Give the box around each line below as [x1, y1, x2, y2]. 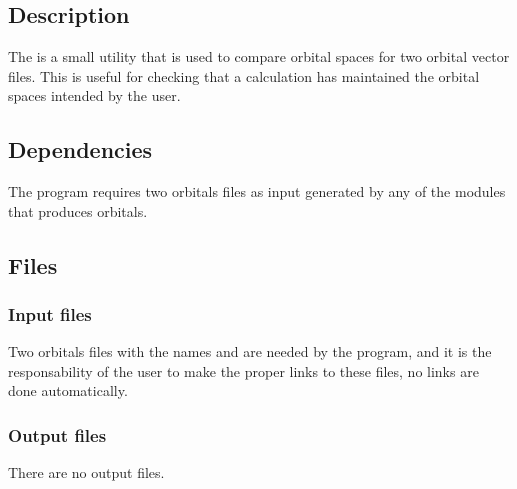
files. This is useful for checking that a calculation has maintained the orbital [8, 65, 480, 86]
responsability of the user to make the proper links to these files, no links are [8, 360, 479, 381]
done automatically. [8, 380, 128, 401]
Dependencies [8, 134, 153, 165]
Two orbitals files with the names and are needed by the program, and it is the [8, 341, 492, 362]
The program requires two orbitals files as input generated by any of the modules [8, 180, 506, 201]
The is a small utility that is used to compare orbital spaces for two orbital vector [8, 46, 510, 66]
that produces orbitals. [8, 200, 148, 221]
